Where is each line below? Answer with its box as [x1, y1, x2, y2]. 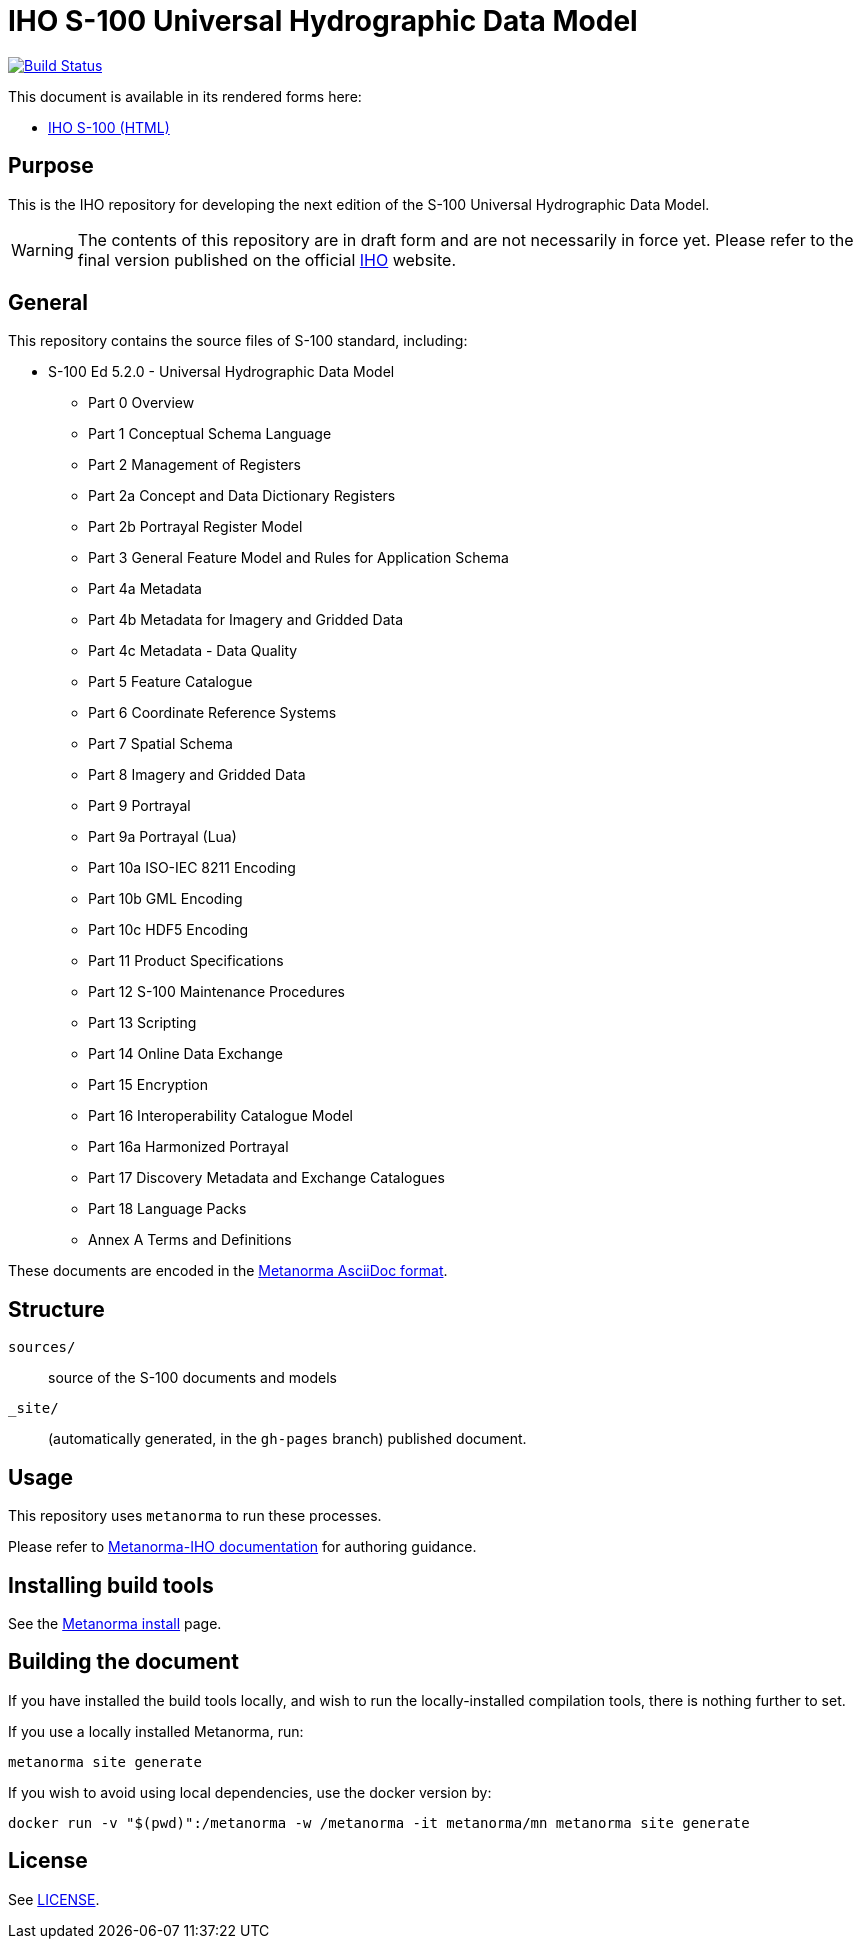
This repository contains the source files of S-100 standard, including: [8, 332, 468, 350]
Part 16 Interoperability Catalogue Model [88, 1107, 353, 1125]
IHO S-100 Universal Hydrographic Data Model [8, 4, 638, 38]
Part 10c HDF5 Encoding [88, 921, 249, 939]
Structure [8, 1296, 105, 1322]
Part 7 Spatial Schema [88, 735, 233, 753]
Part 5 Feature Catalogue [88, 673, 253, 691]
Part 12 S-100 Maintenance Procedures [88, 983, 345, 1001]
